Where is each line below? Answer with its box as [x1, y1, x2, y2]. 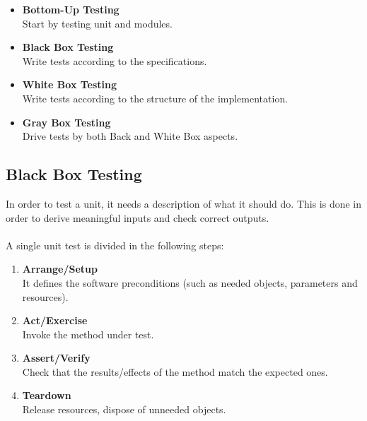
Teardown [22, 388, 71, 403]
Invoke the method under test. [22, 326, 154, 341]
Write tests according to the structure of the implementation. [22, 90, 289, 105]
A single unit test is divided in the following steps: [6, 237, 224, 252]
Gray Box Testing [22, 114, 111, 129]
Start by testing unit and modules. [22, 16, 173, 30]
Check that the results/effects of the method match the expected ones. [22, 364, 328, 379]
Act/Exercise [22, 313, 88, 328]
